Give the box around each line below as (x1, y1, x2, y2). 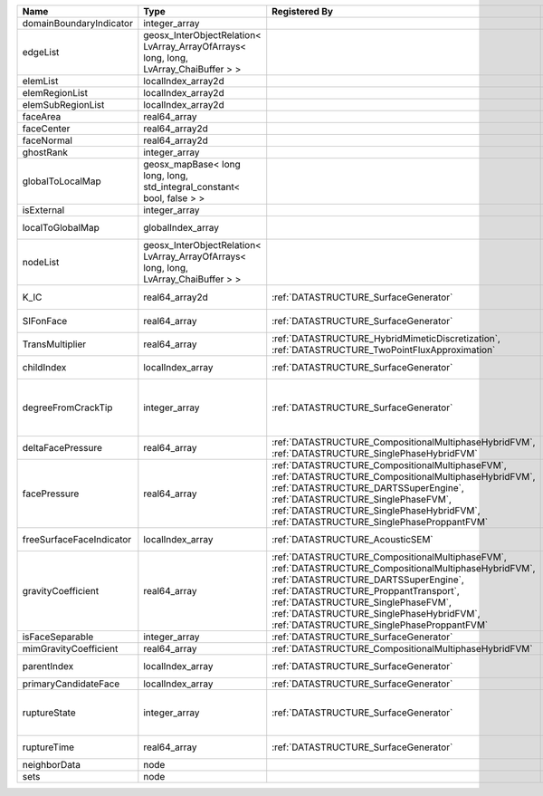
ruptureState (22, 706, 76, 719)
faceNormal (22, 134, 72, 147)
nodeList (22, 256, 60, 268)
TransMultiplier (22, 338, 87, 350)
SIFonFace (22, 315, 68, 328)
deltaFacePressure (22, 442, 103, 455)
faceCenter (22, 122, 71, 135)
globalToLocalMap (22, 175, 101, 187)
